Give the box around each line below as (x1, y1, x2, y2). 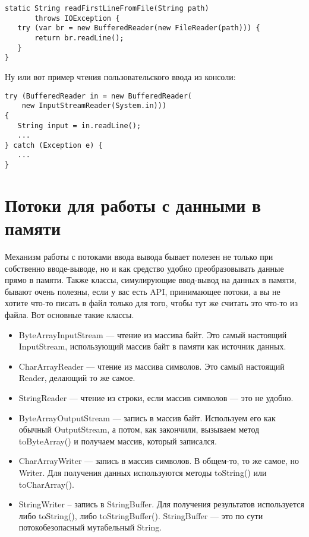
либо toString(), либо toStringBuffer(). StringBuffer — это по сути (18, 509, 263, 522)
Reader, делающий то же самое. (18, 371, 135, 384)
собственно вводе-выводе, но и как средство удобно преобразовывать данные (5, 262, 284, 274)
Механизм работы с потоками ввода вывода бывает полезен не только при (5, 250, 273, 263)
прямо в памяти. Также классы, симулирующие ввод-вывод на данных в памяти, (5, 274, 297, 286)
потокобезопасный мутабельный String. (18, 521, 162, 533)
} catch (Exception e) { (5, 141, 103, 150)
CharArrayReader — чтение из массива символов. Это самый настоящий (18, 360, 285, 372)
